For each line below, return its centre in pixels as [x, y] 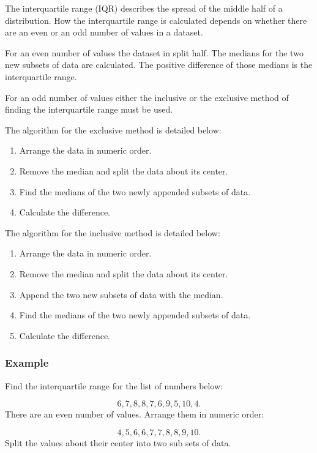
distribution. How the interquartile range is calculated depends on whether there [156, 20]
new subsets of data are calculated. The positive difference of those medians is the [159, 65]
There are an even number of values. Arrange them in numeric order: [135, 414]
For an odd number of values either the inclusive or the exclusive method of [147, 97]
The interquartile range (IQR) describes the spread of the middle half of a [144, 8]
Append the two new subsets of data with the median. [121, 294]
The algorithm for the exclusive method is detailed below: [113, 129]
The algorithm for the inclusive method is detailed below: [113, 232]
